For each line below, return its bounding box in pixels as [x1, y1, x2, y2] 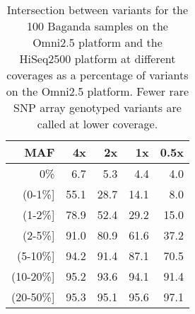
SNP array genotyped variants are [13, 99, 182, 116]
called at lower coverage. [37, 116, 158, 132]
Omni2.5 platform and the [32, 34, 162, 50]
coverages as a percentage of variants [6, 67, 189, 83]
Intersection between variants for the [6, 1, 189, 18]
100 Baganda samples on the [26, 18, 168, 34]
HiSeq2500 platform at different [19, 50, 176, 67]
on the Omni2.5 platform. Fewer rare [6, 83, 189, 99]
